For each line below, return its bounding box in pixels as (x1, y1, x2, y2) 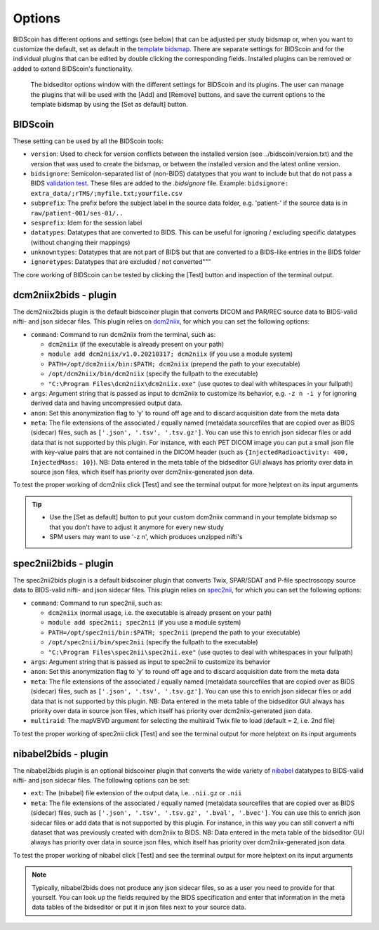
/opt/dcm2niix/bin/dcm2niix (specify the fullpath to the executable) (48, 369, 259, 378)
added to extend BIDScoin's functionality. (13, 64, 133, 73)
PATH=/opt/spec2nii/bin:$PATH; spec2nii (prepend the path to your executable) (48, 628, 301, 637)
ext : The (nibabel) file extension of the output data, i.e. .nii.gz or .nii (30, 789, 242, 797)
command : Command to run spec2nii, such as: (30, 599, 163, 607)
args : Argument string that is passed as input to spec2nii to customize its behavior (30, 658, 270, 666)
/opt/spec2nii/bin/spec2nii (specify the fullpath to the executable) (48, 638, 259, 646)
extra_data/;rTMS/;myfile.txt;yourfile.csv (30, 190, 182, 197)
